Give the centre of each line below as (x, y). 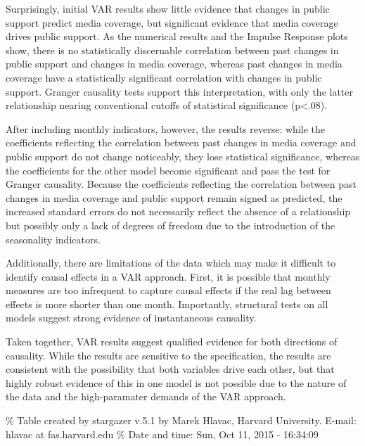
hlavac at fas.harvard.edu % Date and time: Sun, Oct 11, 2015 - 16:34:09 (162, 434)
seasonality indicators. (53, 239)
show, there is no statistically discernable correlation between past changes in (172, 50)
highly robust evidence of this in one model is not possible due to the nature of (176, 382)
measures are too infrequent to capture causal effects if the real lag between (168, 290)
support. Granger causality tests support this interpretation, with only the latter (180, 91)
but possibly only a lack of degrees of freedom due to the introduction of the (171, 225)
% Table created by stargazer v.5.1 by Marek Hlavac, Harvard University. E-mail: (181, 420)
